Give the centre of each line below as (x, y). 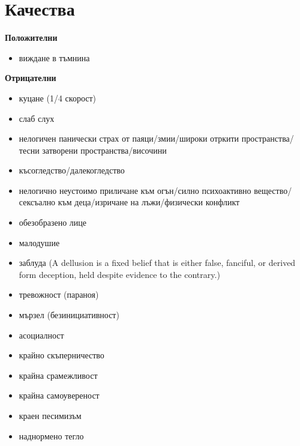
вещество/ (273, 190)
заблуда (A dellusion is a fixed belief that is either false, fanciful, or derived (157, 263)
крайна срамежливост (58, 375)
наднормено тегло (51, 435)
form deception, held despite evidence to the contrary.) (119, 274)
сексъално (37, 202)
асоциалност (41, 335)
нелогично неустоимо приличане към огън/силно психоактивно (135, 190)
